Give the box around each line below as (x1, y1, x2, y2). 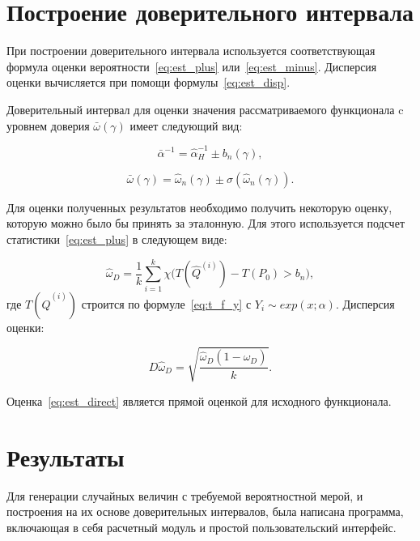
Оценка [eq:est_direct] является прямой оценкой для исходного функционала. (6, 392, 392, 409)
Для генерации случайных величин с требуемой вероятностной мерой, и (6, 487, 363, 504)
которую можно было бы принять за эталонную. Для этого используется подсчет (6, 215, 405, 232)
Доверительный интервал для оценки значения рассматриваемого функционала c (6, 100, 404, 117)
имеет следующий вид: (129, 117, 243, 134)
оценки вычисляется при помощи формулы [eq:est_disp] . (6, 74, 291, 91)
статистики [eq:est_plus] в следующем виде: (6, 231, 227, 247)
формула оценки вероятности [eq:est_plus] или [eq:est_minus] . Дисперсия (6, 58, 377, 75)
